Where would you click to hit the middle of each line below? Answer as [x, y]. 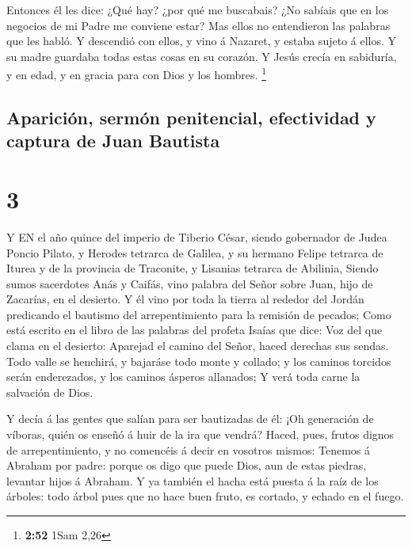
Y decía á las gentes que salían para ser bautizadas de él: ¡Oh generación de [190, 419]
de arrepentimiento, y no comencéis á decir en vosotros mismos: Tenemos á [189, 449]
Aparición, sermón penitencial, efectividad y [191, 118]
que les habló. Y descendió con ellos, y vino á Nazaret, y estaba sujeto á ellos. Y [201, 41]
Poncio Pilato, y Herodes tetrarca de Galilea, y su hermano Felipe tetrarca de [195, 252]
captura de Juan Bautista [113, 141]
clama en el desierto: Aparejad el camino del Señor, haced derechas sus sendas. [198, 346]
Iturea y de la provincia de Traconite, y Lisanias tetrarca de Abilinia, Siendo [193, 268]
